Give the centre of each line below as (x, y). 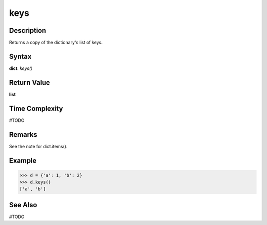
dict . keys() (21, 68)
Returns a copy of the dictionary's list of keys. (56, 43)
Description (28, 30)
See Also (23, 205)
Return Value (30, 83)
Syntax (20, 56)
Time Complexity (36, 108)
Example (23, 160)
